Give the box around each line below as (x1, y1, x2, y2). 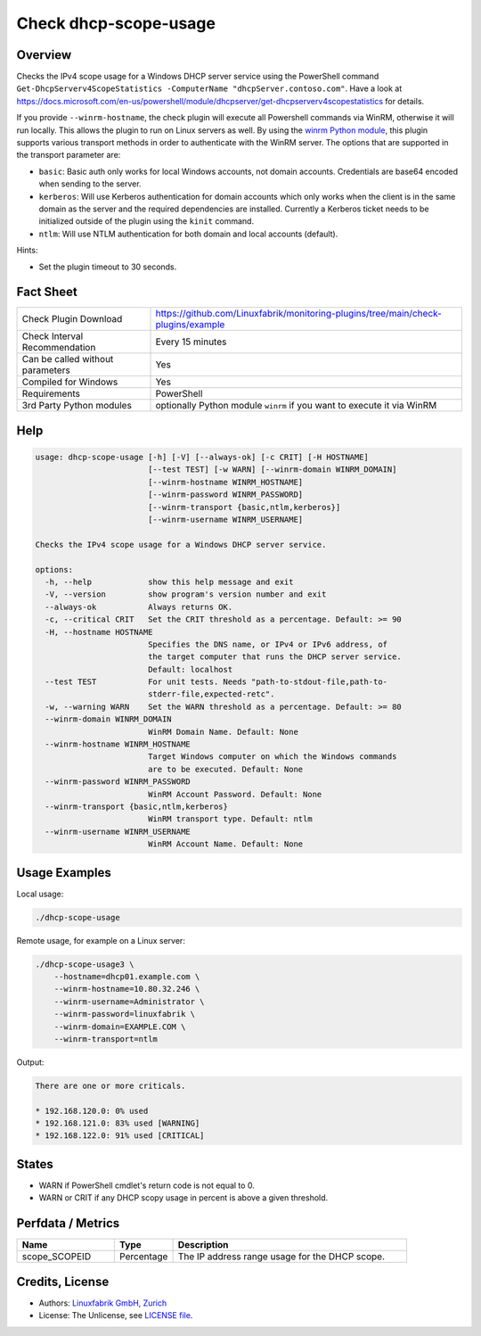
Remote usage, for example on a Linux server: (16, 935, 186, 945)
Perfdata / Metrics (16, 1216, 120, 1231)
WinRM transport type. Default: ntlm (147, 814, 313, 824)
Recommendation (21, 342, 96, 354)
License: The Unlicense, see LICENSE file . (38, 1310, 193, 1321)
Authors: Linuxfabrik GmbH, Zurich (38, 1298, 167, 1308)
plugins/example (155, 318, 225, 331)
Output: (16, 1057, 45, 1068)
